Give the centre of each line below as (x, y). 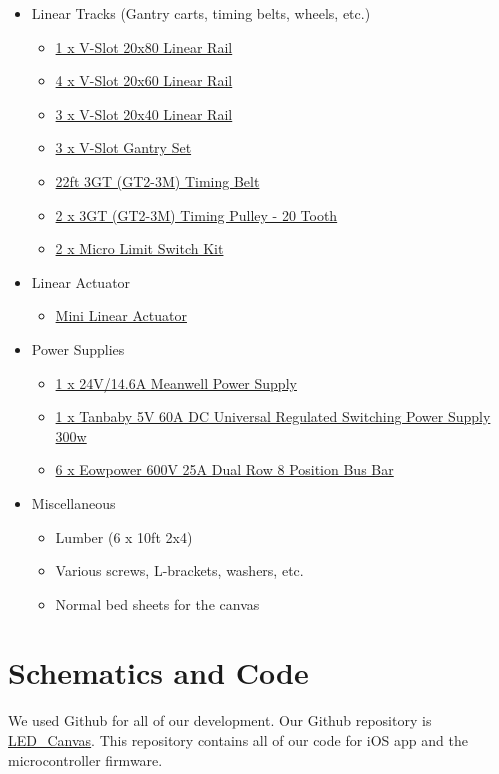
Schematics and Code (158, 672)
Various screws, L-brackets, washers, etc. (179, 570)
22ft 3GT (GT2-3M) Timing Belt (157, 180)
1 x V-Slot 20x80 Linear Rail (144, 46)
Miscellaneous (73, 502)
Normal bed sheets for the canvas (157, 603)
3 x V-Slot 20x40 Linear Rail (144, 113)
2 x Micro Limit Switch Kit (139, 248)
